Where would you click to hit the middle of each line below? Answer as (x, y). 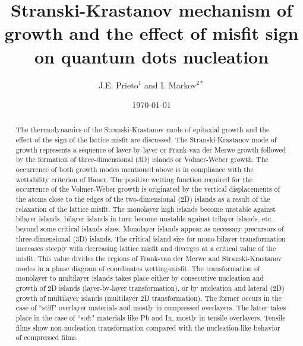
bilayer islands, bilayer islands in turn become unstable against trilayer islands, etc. (144, 219)
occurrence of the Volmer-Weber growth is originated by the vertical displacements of (148, 189)
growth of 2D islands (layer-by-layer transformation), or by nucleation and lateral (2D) (150, 288)
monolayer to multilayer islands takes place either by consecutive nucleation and (140, 278)
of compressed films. (47, 337)
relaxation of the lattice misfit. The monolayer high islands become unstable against (146, 209)
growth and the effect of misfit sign (151, 33)
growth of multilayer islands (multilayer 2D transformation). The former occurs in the (149, 298)
